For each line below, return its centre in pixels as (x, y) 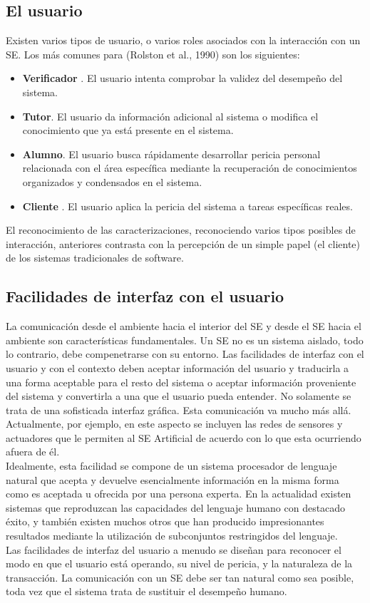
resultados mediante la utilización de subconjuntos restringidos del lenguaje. (172, 536)
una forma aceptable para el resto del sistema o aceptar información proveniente (181, 382)
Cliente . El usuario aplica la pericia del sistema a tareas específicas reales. (187, 206)
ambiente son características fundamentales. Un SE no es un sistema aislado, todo (185, 340)
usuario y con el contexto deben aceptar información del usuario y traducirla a (178, 367)
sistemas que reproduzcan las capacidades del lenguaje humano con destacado (176, 507)
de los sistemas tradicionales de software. (95, 258)
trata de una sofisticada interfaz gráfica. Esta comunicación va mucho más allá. (179, 409)
